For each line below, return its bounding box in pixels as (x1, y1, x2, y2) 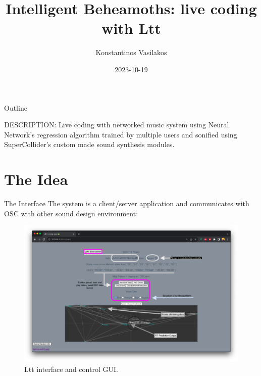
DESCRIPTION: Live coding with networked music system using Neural (4, 119, 229, 130)
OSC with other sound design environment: (4, 208, 138, 218)
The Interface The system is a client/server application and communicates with (4, 198, 249, 208)
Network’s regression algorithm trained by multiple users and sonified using (4, 129, 237, 139)
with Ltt (101, 18, 161, 38)
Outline (4, 102, 27, 113)
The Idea (4, 169, 68, 190)
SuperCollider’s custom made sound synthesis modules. (4, 139, 175, 150)
